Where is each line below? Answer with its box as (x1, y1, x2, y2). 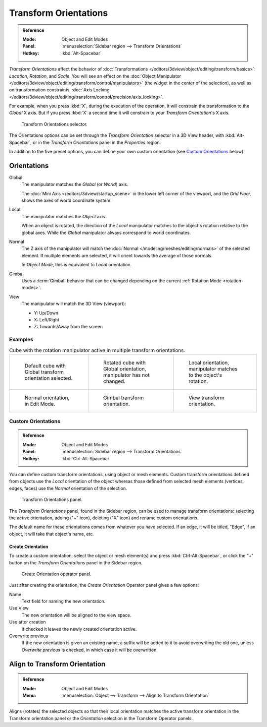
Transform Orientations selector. (21, 121, 88, 127)
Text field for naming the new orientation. (21, 598, 106, 605)
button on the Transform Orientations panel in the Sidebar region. (9, 559, 143, 565)
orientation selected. (24, 374, 73, 381)
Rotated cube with (103, 359, 146, 366)
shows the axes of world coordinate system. (21, 197, 112, 203)
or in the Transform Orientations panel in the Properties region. (33, 139, 161, 145)
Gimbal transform (103, 394, 144, 401)
